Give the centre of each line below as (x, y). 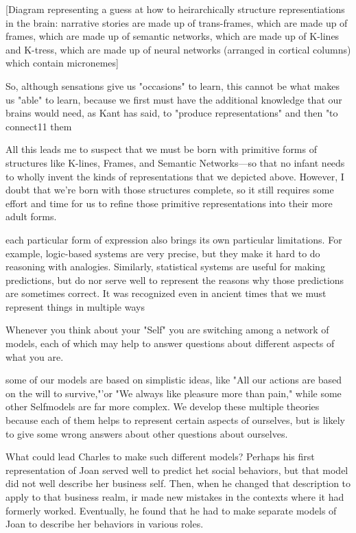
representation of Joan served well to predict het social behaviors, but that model (177, 470)
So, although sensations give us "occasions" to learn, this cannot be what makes (173, 85)
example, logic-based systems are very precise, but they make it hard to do (163, 253)
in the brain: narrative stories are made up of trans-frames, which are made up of (177, 22)
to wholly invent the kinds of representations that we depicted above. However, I (175, 176)
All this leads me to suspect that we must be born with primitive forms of (161, 149)
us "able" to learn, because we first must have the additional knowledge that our (174, 99)
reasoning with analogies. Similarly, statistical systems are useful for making (165, 266)
